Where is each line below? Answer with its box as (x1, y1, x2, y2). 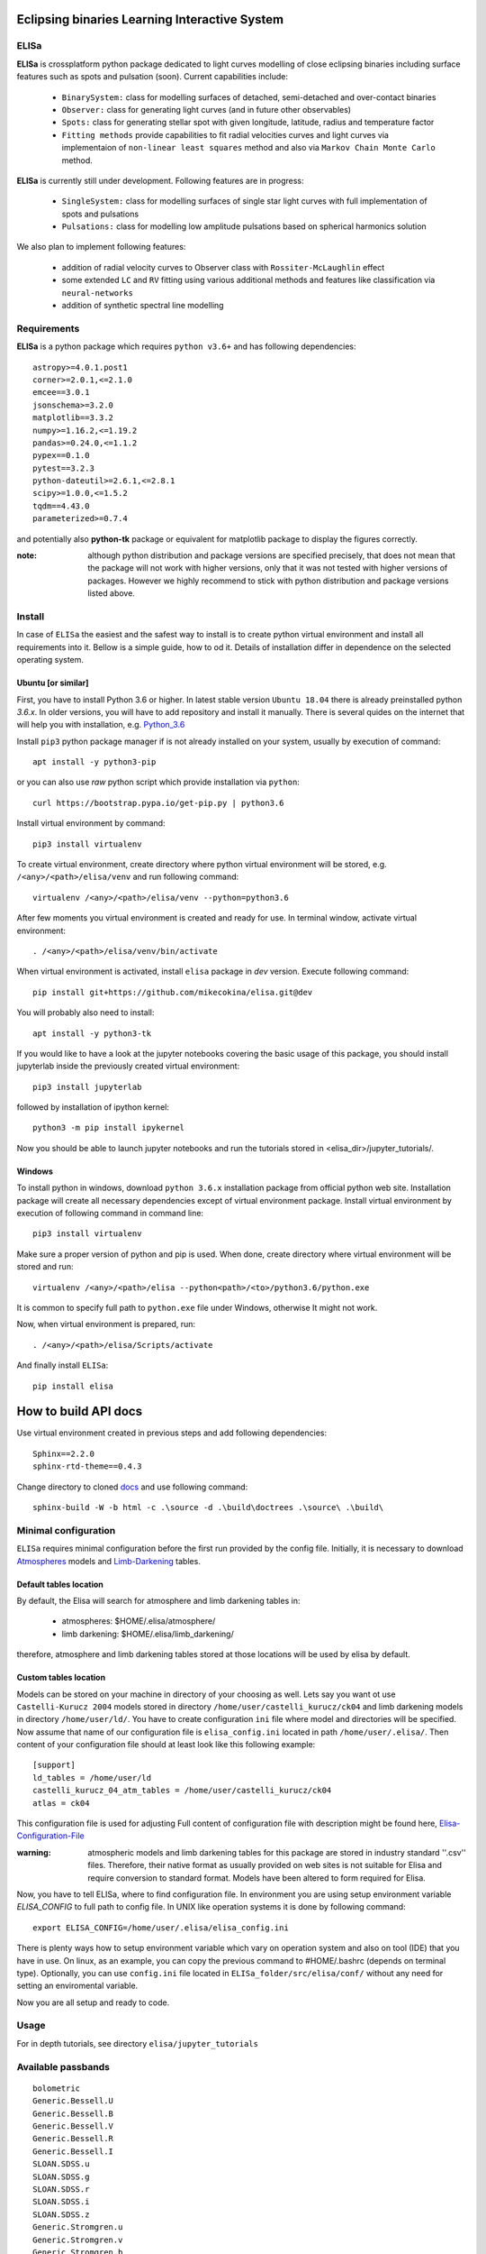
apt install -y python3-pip (32, 757, 157, 767)
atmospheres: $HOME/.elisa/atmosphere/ (61, 1616, 216, 1626)
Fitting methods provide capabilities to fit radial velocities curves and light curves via (61, 129, 389, 140)
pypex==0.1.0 (32, 451, 90, 461)
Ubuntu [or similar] (16, 677, 89, 689)
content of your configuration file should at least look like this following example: (16, 1739, 316, 1750)
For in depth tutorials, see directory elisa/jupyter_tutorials (16, 2038, 258, 2048)
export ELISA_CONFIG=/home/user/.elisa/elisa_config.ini (32, 1922, 290, 1933)
